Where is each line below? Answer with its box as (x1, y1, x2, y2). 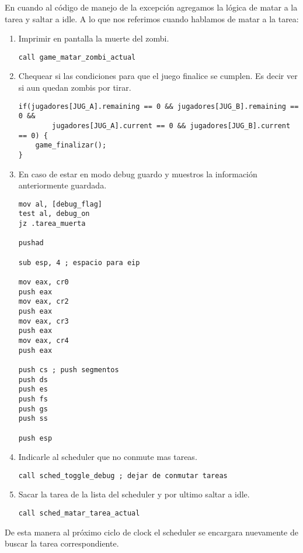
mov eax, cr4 (18, 336, 69, 345)
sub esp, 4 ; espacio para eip (18, 258, 140, 267)
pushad (18, 239, 44, 248)
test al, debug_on (18, 209, 90, 218)
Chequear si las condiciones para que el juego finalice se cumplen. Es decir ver (18, 70, 298, 82)
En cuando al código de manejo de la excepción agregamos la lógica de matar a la (5, 1, 298, 13)
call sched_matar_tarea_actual (18, 509, 140, 517)
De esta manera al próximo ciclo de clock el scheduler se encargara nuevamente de (5, 525, 298, 538)
